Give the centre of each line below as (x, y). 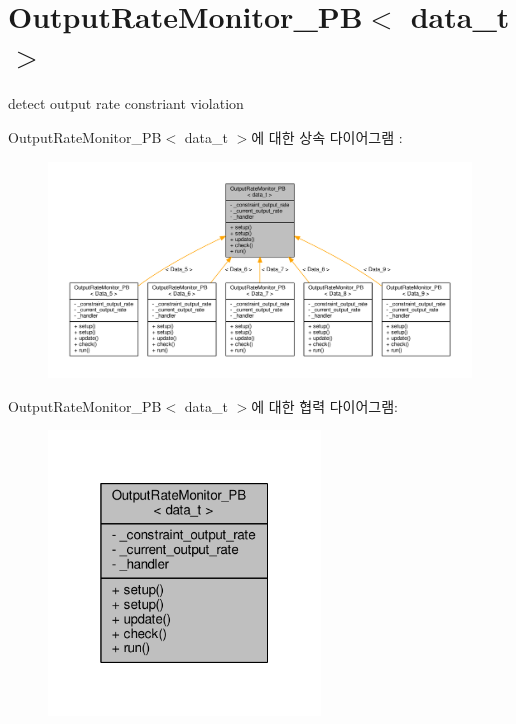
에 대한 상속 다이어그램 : (327, 136)
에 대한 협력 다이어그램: (324, 405)
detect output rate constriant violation (126, 103)
